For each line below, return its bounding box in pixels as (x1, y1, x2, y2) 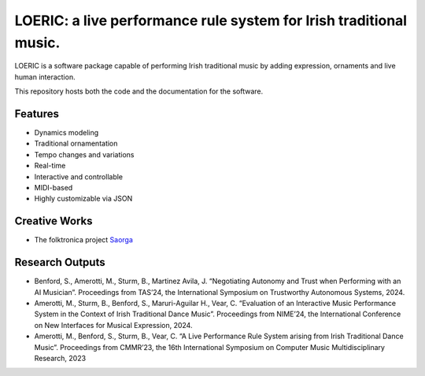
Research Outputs (14, 256, 105, 269)
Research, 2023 (34, 353, 87, 363)
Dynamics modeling (34, 128, 99, 138)
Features (14, 107, 59, 120)
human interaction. (14, 72, 76, 82)
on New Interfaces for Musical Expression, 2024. (34, 320, 193, 330)
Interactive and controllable (34, 171, 124, 181)
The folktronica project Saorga (34, 235, 134, 245)
